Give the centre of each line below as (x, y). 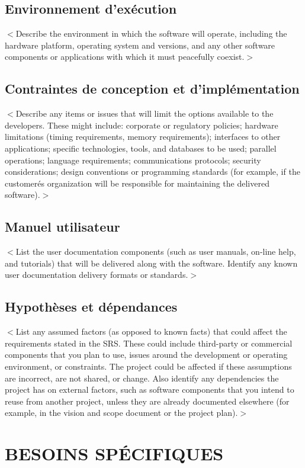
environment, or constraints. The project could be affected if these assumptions (148, 366)
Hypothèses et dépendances (91, 307)
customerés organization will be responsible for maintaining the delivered (137, 183)
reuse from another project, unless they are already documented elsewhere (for (147, 401)
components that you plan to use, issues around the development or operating (146, 355)
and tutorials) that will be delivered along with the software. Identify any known (151, 263)
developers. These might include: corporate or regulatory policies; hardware (142, 125)
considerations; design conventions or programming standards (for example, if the (152, 172)
